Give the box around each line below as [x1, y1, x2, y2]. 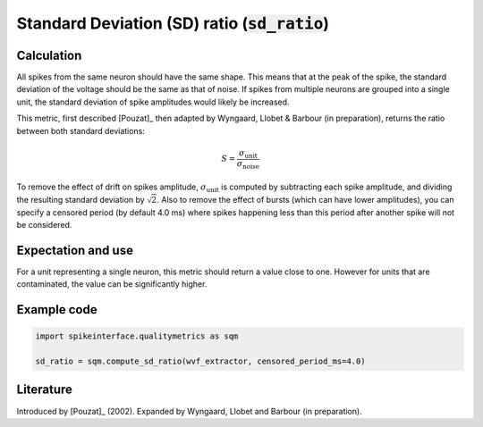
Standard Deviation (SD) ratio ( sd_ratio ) [16, 13, 330, 33]
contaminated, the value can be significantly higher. [16, 279, 208, 289]
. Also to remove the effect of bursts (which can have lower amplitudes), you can [157, 194, 455, 205]
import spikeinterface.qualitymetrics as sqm [35, 331, 239, 341]
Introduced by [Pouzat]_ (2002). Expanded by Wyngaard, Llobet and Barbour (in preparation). [16, 406, 362, 416]
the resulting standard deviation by [16, 194, 145, 205]
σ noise [236, 158, 259, 171]
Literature [16, 382, 73, 398]
